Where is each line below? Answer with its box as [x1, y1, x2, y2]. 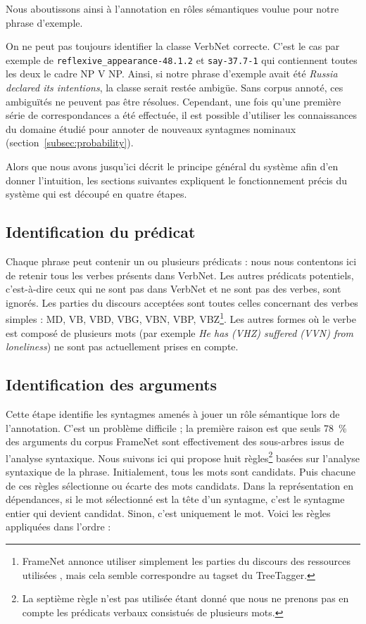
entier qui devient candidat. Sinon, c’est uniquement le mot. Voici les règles [6, 505, 331, 520]
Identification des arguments [6, 374, 217, 395]
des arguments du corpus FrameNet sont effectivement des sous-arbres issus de [6, 434, 344, 449]
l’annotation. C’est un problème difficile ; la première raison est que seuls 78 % [6, 420, 347, 435]
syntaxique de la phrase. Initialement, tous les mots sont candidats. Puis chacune [6, 464, 356, 479]
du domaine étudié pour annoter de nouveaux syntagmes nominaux [6, 121, 296, 136]
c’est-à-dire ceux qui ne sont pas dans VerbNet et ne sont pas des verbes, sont [6, 281, 341, 296]
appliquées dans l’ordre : [6, 519, 111, 534]
